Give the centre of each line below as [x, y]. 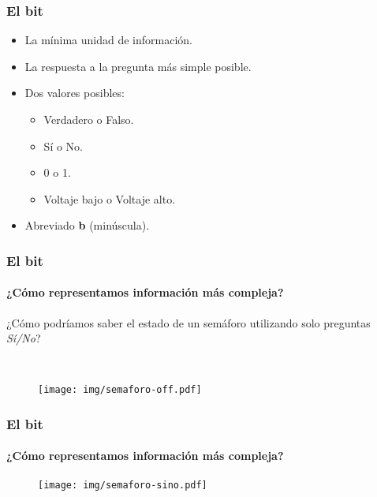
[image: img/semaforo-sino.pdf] [123, 485]
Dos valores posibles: [75, 93]
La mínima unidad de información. [109, 40]
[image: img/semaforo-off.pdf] [120, 390]
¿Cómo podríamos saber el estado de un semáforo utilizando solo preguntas [188, 322]
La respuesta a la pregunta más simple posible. [138, 66]
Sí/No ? [24, 338]
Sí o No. [63, 146]
